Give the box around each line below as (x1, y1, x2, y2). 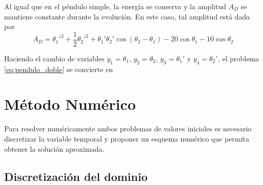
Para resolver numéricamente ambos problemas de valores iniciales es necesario (4, 123, 252, 134)
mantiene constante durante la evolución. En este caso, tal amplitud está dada (4, 11, 250, 21)
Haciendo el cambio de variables (4, 53, 105, 63)
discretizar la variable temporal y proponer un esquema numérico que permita (4, 133, 250, 144)
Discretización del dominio (4, 168, 148, 184)
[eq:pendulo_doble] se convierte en (4, 63, 113, 74)
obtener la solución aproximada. (4, 143, 105, 154)
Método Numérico (4, 94, 136, 114)
